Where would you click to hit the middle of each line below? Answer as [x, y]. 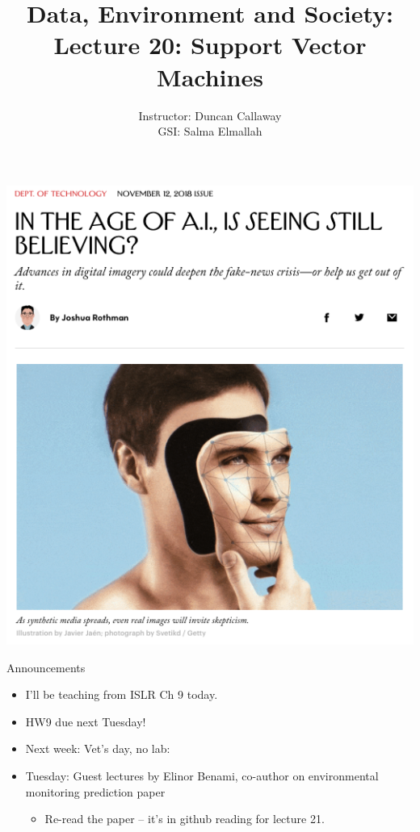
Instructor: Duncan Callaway [210, 115]
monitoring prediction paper [95, 791]
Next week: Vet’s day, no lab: [98, 748]
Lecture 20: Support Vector [210, 45]
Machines [210, 76]
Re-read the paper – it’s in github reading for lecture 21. [185, 819]
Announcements [46, 667]
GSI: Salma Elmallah [210, 131]
